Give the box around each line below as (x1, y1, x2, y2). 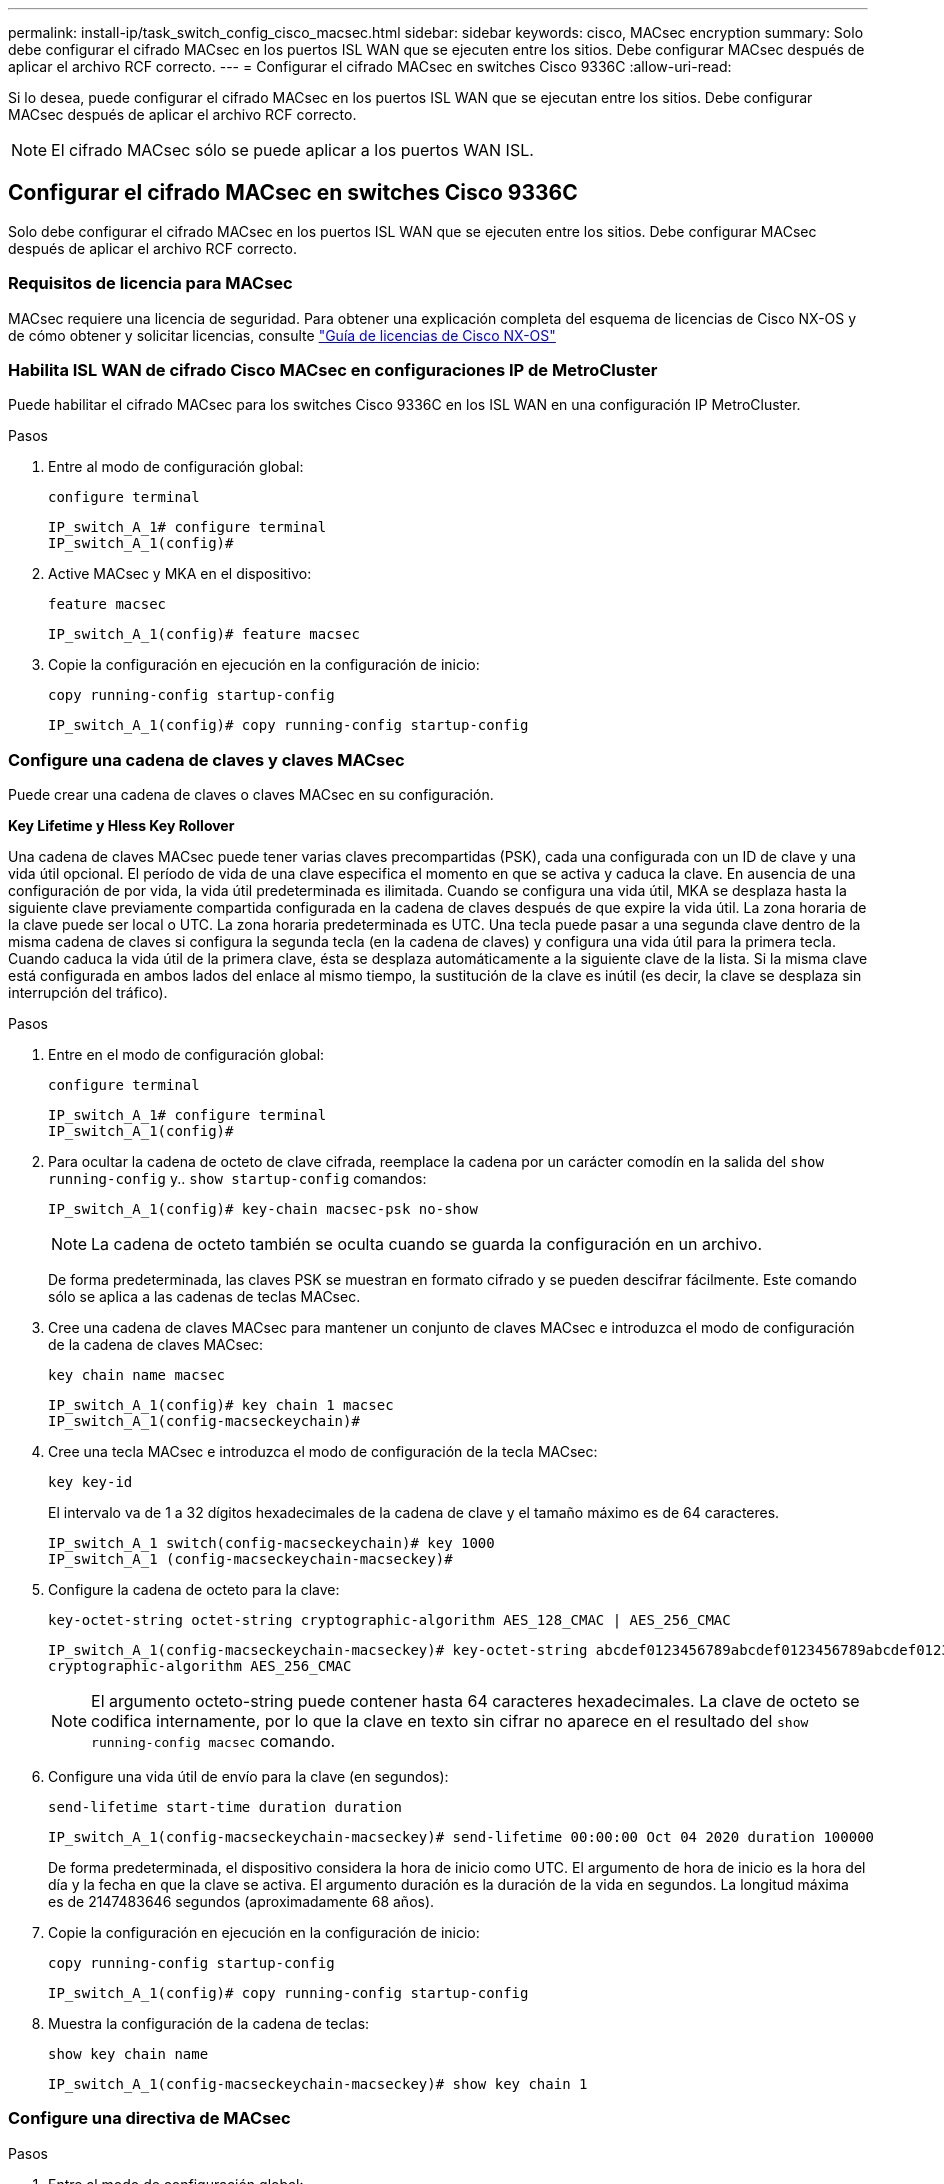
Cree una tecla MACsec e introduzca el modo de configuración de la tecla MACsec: (48, 1443, 598, 1461)
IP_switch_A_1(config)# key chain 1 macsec (48, 1397, 394, 1414)
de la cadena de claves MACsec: (48, 1336, 264, 1354)
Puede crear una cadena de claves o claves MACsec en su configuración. (8, 786, 494, 804)
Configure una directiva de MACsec (8, 2108, 291, 2129)
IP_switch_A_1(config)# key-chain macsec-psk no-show (48, 1201, 478, 1218)
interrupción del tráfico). (8, 984, 168, 1002)
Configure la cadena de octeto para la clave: (48, 1581, 340, 1599)
